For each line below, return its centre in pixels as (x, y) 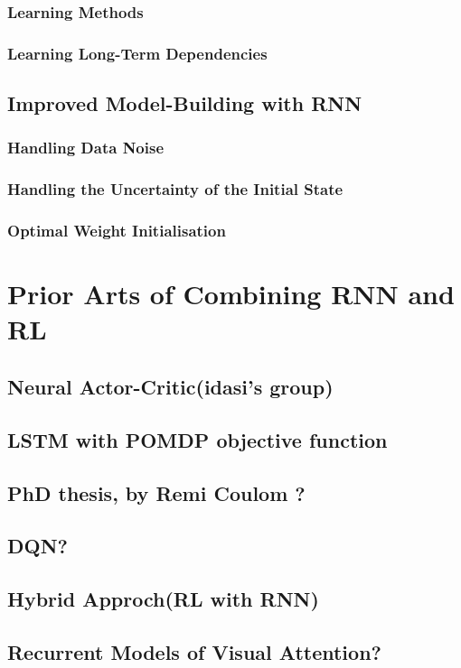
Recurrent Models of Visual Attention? (194, 651)
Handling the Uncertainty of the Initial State (175, 189)
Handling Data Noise (86, 148)
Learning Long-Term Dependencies (137, 53)
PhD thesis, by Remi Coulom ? (156, 492)
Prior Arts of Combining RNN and (231, 294)
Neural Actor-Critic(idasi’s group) (170, 386)
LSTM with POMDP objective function (198, 439)
